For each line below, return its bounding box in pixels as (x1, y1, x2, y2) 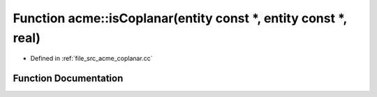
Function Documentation (13, 73, 124, 84)
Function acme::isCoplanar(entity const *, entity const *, (13, 10, 347, 26)
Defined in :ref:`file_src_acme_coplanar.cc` (30, 54, 153, 63)
